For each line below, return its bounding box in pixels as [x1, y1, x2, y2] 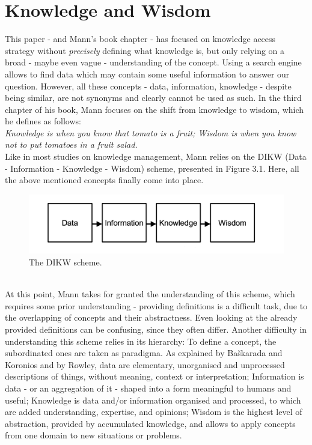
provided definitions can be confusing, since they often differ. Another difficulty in [5, 322, 307, 335]
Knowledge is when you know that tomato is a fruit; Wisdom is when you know [5, 126, 296, 139]
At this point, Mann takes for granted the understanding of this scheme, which [5, 288, 295, 300]
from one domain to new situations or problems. [5, 429, 182, 441]
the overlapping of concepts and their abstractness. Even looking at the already [5, 311, 298, 324]
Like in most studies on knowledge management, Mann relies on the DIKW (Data [5, 150, 307, 163]
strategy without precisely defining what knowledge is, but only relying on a [5, 44, 285, 56]
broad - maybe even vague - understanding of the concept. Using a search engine [5, 56, 302, 68]
